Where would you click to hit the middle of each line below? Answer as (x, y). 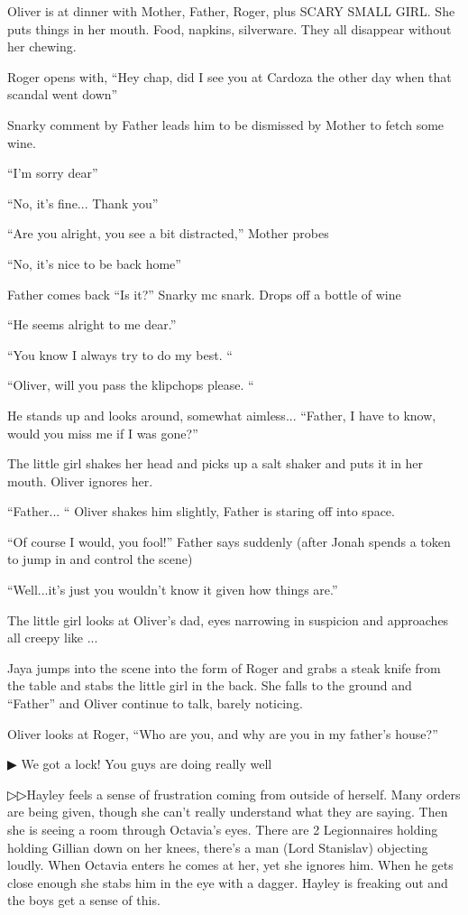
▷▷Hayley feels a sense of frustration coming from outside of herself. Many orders (234, 794)
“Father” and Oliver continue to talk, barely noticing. (155, 703)
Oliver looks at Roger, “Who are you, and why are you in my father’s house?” (223, 733)
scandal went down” (63, 94)
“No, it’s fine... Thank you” (83, 203)
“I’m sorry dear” (53, 173)
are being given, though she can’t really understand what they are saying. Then (228, 812)
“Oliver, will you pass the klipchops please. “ (131, 385)
